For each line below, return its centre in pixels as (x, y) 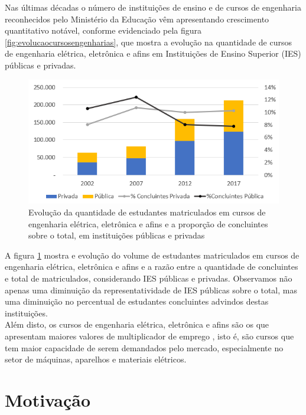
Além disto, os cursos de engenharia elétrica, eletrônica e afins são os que (137, 324)
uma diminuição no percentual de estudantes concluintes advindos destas (137, 301)
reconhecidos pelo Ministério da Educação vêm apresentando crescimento (137, 19)
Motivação (48, 399)
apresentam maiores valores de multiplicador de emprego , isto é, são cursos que (149, 336)
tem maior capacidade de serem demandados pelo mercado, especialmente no (144, 347)
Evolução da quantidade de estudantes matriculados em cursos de (147, 212)
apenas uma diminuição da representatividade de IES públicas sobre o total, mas (151, 290)
